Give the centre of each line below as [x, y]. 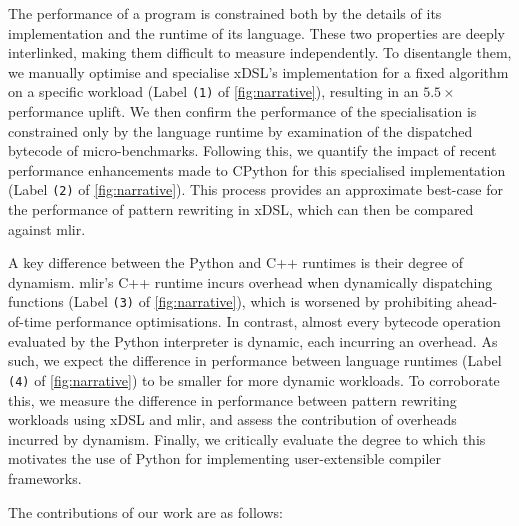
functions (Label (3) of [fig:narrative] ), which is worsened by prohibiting [230, 301]
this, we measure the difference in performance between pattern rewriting [232, 399]
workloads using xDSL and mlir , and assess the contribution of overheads [232, 419]
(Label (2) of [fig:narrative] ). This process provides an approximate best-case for [255, 189]
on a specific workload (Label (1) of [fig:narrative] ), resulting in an [213, 91]
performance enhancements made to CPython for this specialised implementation [257, 169]
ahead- [477, 301]
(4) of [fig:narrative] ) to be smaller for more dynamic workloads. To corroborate [254, 379]
